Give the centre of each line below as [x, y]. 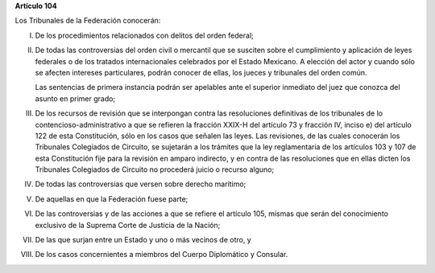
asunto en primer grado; [75, 98]
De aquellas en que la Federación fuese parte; [112, 199]
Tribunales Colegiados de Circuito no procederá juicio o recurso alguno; [155, 169]
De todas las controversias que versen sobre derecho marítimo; [141, 184]
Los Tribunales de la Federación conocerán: [88, 21]
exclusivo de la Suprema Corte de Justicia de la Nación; [128, 225]
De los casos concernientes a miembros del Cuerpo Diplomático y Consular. [162, 255]
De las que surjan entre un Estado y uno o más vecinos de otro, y [143, 240]
